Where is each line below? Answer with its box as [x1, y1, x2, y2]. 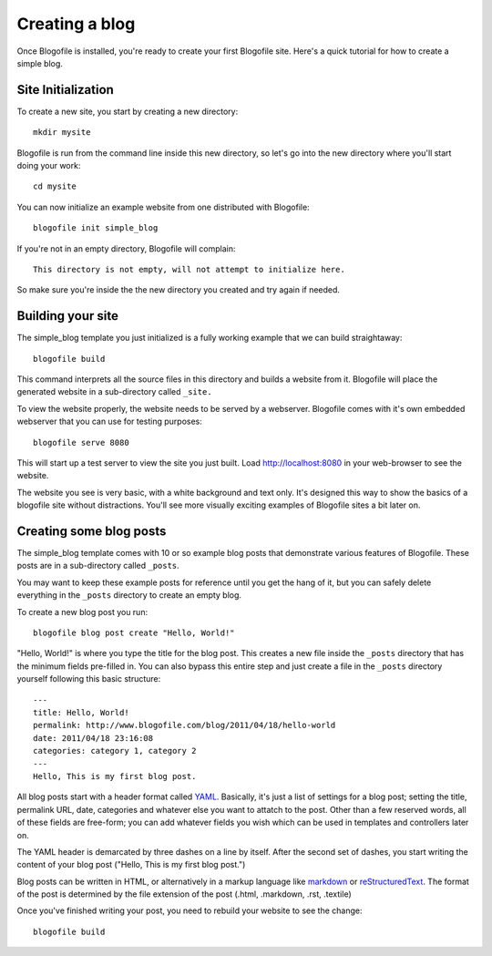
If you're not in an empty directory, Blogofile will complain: [16, 242, 236, 254]
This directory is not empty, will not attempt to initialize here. [33, 264, 345, 274]
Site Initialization [16, 82, 114, 98]
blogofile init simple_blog [33, 223, 159, 233]
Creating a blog [16, 14, 136, 34]
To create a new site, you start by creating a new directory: [16, 106, 239, 117]
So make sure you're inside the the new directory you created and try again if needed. [16, 284, 341, 295]
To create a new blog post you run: [16, 606, 149, 617]
